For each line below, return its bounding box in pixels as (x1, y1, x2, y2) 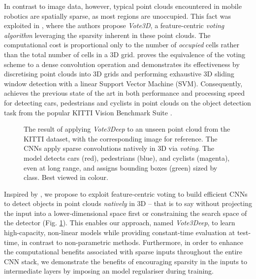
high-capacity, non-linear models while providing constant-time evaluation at (4, 227, 235, 238)
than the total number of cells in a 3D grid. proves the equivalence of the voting (4, 49, 246, 59)
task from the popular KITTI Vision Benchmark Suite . (4, 107, 172, 117)
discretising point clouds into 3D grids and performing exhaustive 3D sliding (4, 69, 234, 79)
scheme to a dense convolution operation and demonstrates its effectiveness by (4, 59, 240, 69)
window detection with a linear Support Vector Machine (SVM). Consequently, (4, 78, 243, 88)
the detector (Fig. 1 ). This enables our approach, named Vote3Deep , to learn (4, 217, 235, 228)
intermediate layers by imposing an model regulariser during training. (4, 266, 214, 276)
